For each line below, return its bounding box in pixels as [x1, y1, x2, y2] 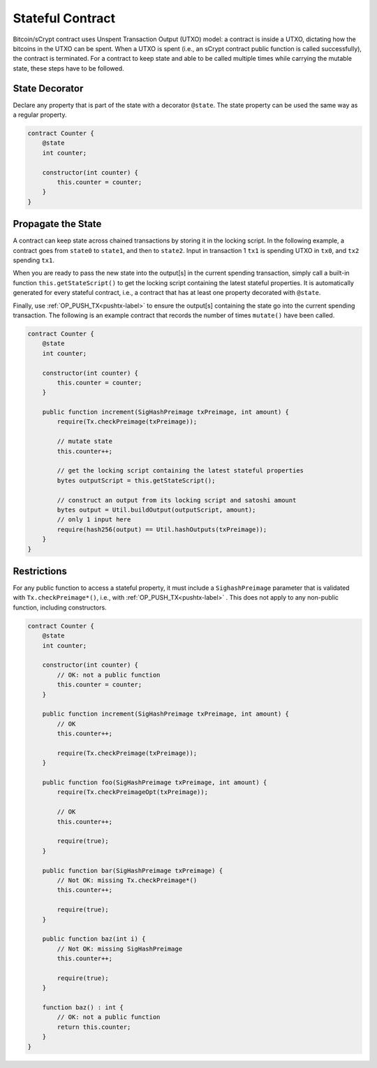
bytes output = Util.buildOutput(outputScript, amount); [57, 505, 256, 514]
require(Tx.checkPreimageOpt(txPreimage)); [57, 788, 209, 796]
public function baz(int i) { [42, 935, 146, 943]
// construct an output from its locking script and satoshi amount [57, 496, 297, 504]
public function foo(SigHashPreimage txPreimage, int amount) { [42, 779, 267, 786]
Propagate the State [13, 218, 102, 230]
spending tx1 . [13, 256, 55, 265]
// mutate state [57, 438, 113, 445]
